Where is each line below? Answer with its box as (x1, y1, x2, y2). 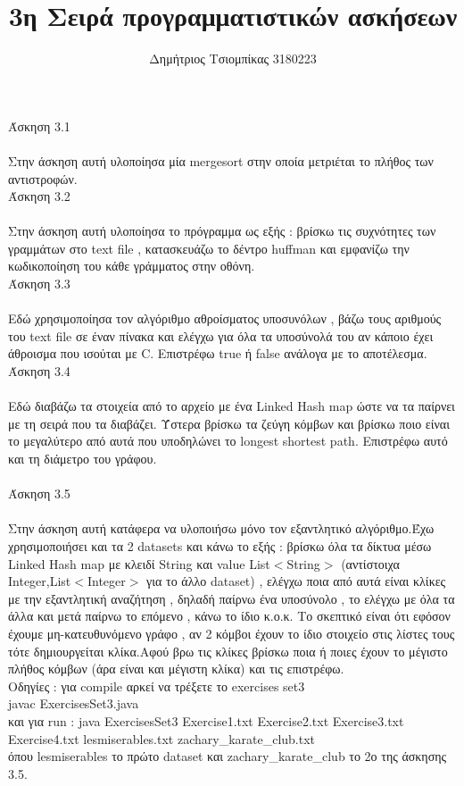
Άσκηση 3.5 (8, 484, 70, 503)
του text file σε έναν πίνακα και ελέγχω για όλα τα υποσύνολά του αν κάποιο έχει (8, 326, 434, 345)
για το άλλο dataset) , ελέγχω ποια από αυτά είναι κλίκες (146, 572, 446, 590)
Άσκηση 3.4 (8, 362, 70, 380)
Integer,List (8, 572, 71, 590)
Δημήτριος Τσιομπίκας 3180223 (149, 49, 317, 68)
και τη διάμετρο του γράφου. (8, 449, 157, 467)
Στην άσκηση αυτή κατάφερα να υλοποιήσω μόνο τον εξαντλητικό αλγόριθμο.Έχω (8, 519, 435, 538)
